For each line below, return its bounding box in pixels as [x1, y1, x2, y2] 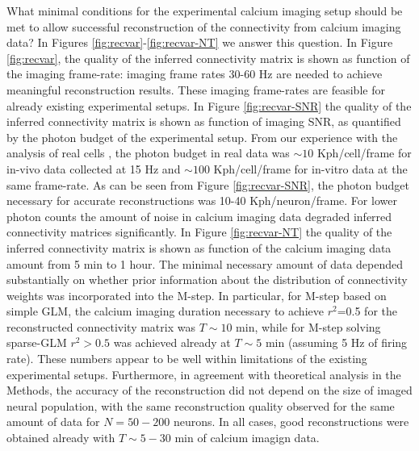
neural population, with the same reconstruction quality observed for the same [6, 397, 395, 414]
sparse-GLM [6, 334, 67, 351]
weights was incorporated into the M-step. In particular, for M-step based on [6, 286, 387, 303]
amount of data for [6, 413, 100, 430]
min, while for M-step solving [236, 318, 381, 335]
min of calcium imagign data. [174, 429, 320, 446]
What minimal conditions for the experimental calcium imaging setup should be [6, 2, 403, 19]
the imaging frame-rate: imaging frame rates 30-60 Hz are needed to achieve [6, 65, 383, 82]
